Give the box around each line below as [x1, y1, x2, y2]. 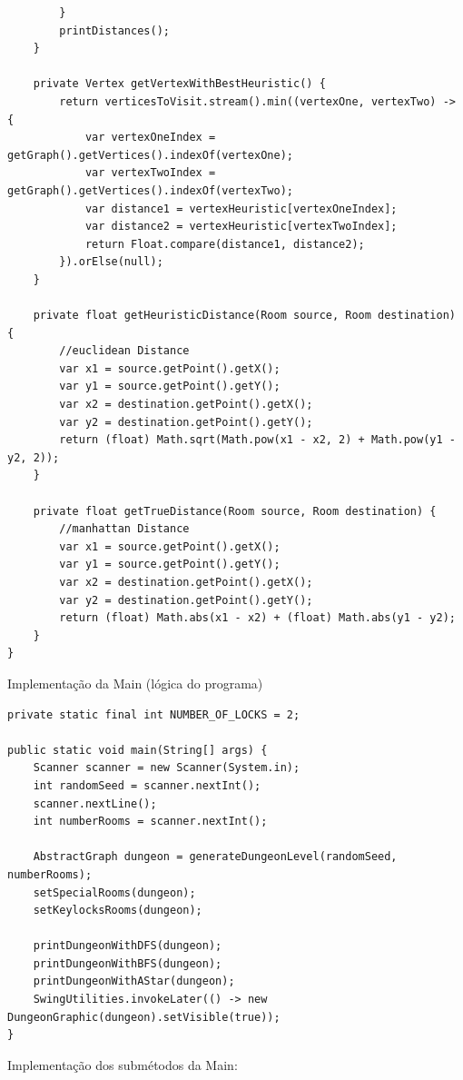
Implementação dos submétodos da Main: [7, 1055, 238, 1074]
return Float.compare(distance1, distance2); [84, 237, 365, 251]
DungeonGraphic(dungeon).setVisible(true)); [7, 1010, 281, 1024]
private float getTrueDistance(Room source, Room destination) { [33, 504, 437, 518]
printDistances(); [59, 24, 170, 37]
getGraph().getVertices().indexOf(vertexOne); [7, 148, 293, 162]
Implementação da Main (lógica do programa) [7, 673, 263, 692]
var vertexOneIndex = [84, 131, 216, 144]
